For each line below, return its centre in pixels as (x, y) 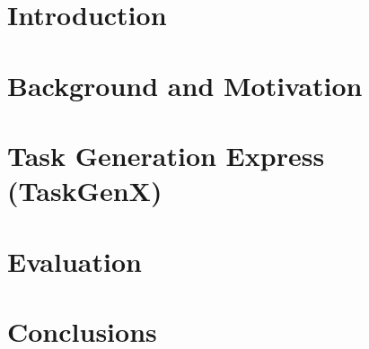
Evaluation (75, 261)
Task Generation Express (166, 155)
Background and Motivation (185, 85)
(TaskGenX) (85, 191)
